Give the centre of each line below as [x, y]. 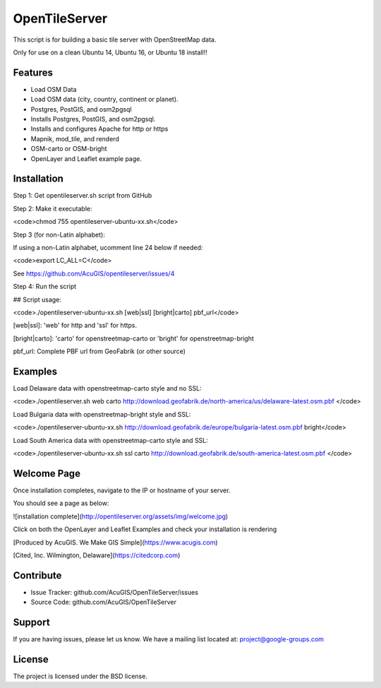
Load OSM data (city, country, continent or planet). [105, 100]
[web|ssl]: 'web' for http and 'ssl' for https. [75, 326]
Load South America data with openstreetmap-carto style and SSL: [110, 440]
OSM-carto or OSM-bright [69, 149]
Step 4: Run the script [45, 287]
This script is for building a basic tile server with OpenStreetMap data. [115, 40]
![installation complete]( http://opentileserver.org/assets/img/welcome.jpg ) [121, 516]
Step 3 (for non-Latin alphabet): [59, 235]
